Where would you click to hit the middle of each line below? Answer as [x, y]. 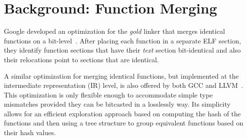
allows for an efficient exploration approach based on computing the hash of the [123, 113]
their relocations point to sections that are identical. [82, 59]
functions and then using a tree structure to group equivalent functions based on [124, 123]
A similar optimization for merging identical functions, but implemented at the [121, 76]
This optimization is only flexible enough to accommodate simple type [108, 94]
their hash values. [30, 132]
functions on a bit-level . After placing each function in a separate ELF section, [123, 40]
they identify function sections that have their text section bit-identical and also [123, 50]
